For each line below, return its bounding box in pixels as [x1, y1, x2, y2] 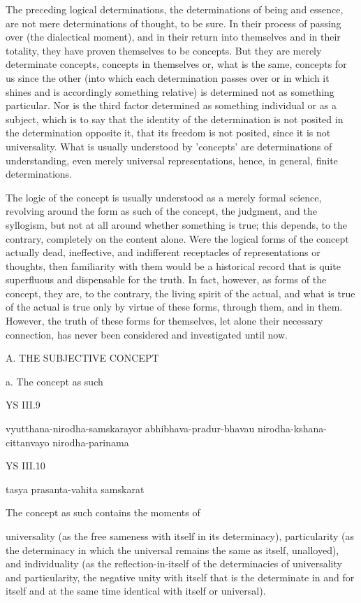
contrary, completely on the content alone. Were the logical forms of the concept [6, 231, 349, 246]
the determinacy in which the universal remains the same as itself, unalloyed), [6, 542, 339, 557]
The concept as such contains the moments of [6, 505, 200, 520]
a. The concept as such [6, 374, 103, 388]
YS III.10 [6, 458, 45, 473]
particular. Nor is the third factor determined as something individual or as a [6, 98, 337, 113]
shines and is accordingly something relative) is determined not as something [6, 84, 334, 99]
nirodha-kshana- [257, 421, 327, 436]
